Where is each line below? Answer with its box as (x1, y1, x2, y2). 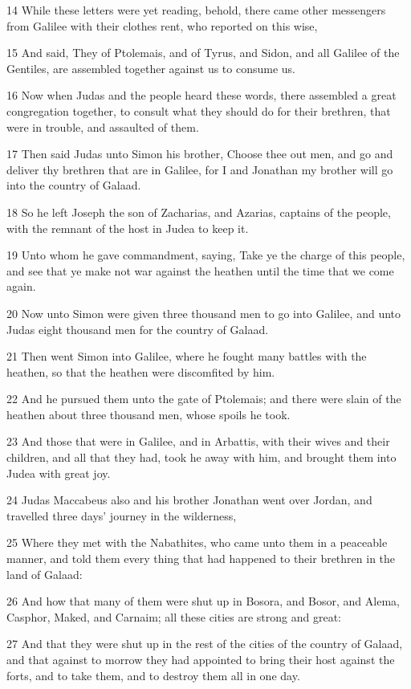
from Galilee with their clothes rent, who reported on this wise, (6, 17, 318, 34)
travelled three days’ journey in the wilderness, (6, 507, 237, 524)
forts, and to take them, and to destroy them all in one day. (6, 667, 300, 683)
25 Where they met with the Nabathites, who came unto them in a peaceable (6, 534, 388, 551)
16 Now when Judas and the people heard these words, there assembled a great (6, 87, 397, 104)
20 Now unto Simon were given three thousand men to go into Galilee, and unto (6, 304, 401, 321)
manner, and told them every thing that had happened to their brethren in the (6, 550, 396, 567)
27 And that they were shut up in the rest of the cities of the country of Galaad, (6, 635, 403, 652)
